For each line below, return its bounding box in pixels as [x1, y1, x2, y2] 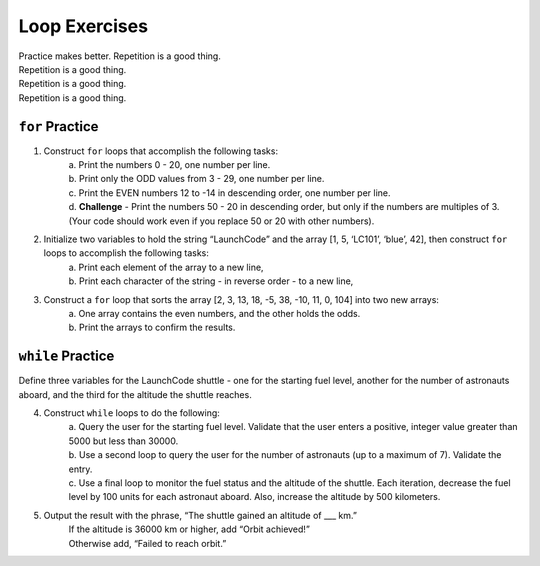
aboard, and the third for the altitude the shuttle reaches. [18, 388, 252, 400]
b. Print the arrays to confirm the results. [68, 321, 236, 334]
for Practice [18, 118, 99, 135]
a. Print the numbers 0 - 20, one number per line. [68, 159, 271, 171]
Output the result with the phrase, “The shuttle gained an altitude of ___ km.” [43, 509, 357, 521]
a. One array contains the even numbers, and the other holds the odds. [68, 307, 361, 319]
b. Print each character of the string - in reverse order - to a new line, [68, 275, 354, 287]
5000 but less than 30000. [68, 435, 179, 447]
